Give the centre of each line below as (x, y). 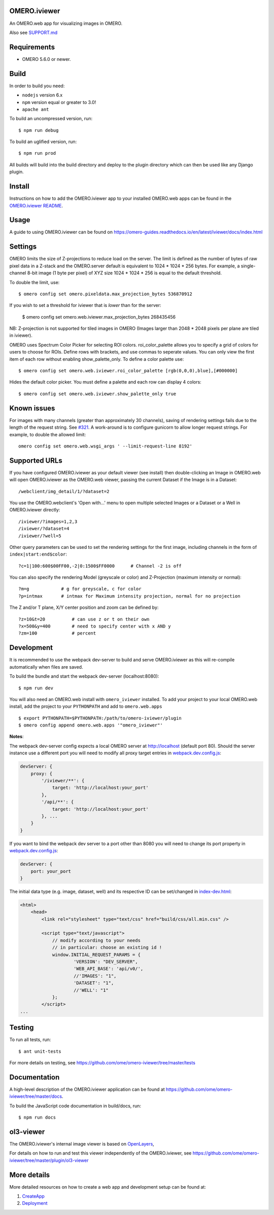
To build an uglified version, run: (43, 142)
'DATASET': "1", (94, 983)
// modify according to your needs (96, 940)
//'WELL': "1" (91, 990)
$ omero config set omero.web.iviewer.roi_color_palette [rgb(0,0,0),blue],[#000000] (128, 371)
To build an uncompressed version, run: (51, 119)
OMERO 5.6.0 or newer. (46, 59)
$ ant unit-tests (40, 1051)
